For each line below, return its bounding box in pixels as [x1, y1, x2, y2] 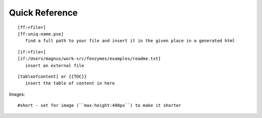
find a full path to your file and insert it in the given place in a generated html [25, 38, 235, 44]
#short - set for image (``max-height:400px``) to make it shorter [17, 102, 181, 108]
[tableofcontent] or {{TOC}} [17, 73, 87, 79]
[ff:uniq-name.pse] [17, 31, 64, 36]
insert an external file [25, 63, 84, 68]
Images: [9, 91, 25, 97]
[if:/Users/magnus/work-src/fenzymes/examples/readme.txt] [17, 56, 161, 62]
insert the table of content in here [25, 81, 115, 86]
